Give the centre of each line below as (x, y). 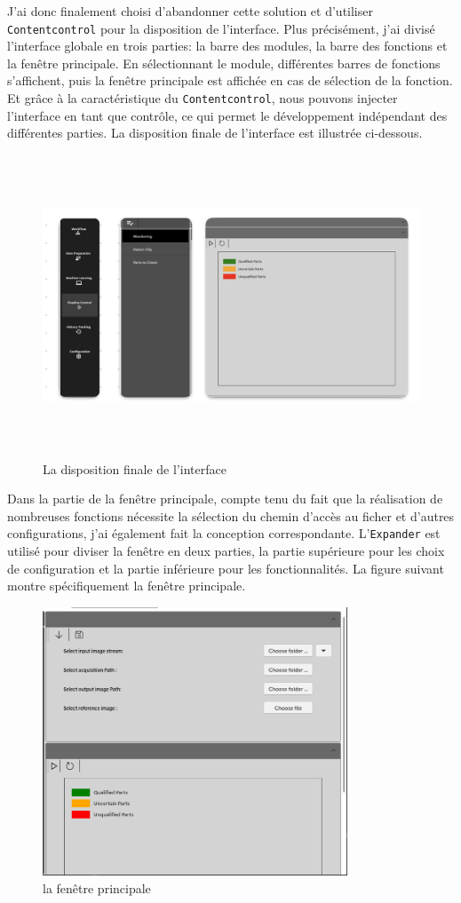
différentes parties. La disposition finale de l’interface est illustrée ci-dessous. (215, 133)
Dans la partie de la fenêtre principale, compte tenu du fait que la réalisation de (225, 499)
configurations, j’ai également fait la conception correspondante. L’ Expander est (224, 533)
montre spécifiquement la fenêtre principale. (127, 586)
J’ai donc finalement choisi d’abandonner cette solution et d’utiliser (190, 11)
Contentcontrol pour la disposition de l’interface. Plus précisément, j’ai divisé (221, 28)
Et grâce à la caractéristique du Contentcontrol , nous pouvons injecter (203, 98)
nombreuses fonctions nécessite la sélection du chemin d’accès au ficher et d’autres (231, 515)
